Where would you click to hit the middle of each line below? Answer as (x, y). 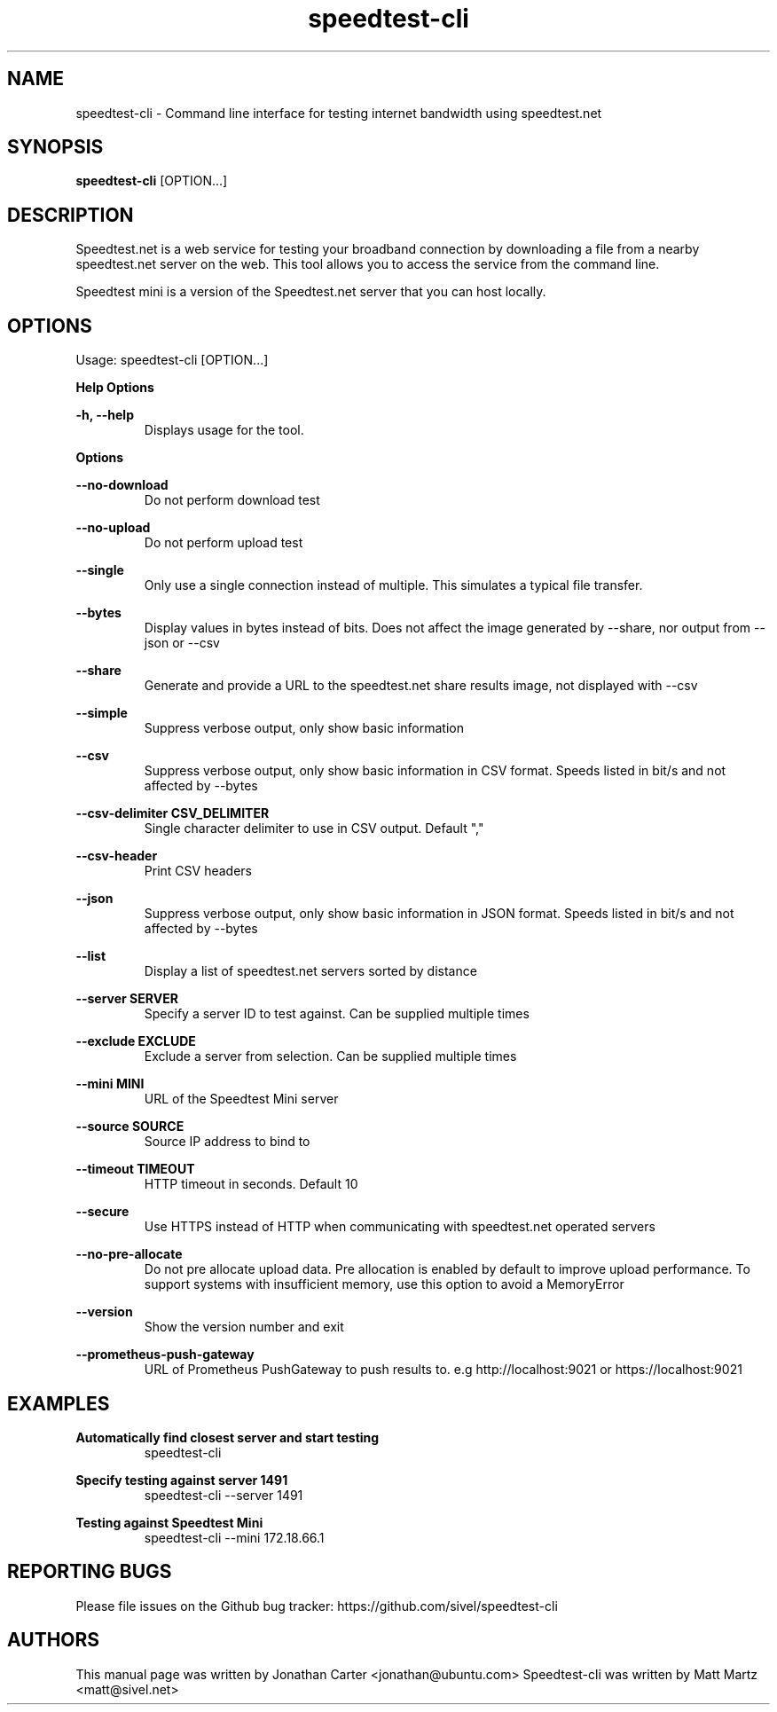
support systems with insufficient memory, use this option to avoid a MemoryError (384, 1284)
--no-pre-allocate (129, 1254)
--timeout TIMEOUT (135, 1169)
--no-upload (113, 528)
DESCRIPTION (71, 215)
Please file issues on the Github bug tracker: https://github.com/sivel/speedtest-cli (317, 1606)
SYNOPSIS (55, 147)
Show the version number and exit (244, 1327)
